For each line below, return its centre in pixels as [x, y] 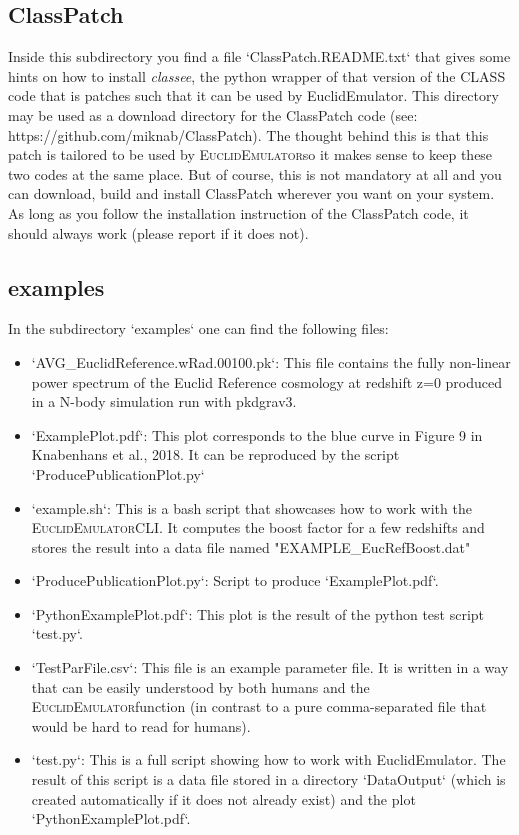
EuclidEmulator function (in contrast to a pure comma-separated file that [259, 706]
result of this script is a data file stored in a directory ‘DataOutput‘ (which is [268, 779]
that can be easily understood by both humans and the [200, 686]
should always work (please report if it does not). [158, 232]
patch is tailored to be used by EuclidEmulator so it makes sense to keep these [250, 154]
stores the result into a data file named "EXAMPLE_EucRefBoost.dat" [251, 546]
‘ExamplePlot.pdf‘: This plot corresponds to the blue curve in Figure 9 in [257, 434]
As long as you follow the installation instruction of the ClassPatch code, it [238, 212]
